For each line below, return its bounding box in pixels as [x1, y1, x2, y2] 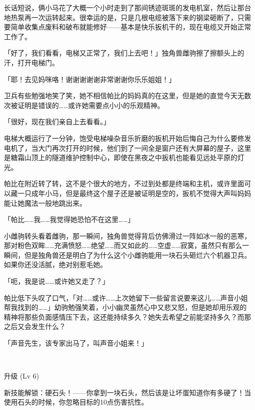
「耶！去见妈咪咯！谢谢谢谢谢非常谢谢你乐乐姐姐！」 [4, 74, 176, 84]
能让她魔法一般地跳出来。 [4, 197, 86, 208]
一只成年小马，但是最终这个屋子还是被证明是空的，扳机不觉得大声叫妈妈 [17, 188, 251, 198]
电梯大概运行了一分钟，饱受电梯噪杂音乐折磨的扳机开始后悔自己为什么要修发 [4, 133, 251, 143]
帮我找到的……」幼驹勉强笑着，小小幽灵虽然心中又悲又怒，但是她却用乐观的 [4, 302, 247, 312]
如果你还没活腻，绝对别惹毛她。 [4, 259, 107, 270]
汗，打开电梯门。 [4, 57, 59, 67]
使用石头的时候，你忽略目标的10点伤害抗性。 [4, 397, 148, 407]
